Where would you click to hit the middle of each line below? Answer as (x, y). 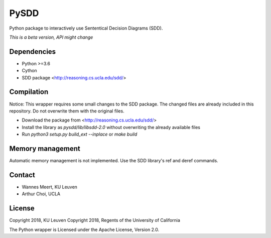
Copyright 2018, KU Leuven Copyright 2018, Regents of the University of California (95, 220)
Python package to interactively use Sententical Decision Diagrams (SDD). (86, 28)
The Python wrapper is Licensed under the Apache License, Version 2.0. (84, 229)
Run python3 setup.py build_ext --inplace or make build (80, 134)
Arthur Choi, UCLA (41, 194)
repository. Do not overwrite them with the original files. (67, 111)
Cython (29, 71)
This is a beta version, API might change (51, 37)
